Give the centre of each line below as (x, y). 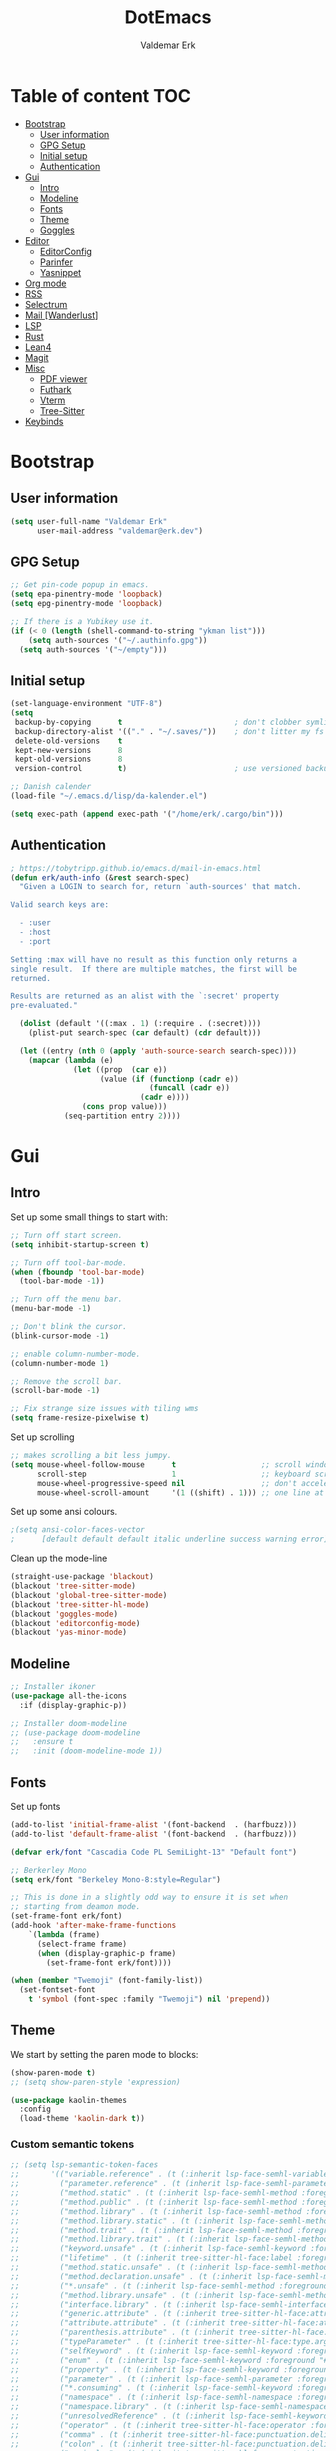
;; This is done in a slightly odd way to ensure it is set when (149, 1897)
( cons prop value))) (124, 1107)
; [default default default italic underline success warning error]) (171, 1539)
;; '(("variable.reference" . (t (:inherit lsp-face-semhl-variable (169, 2174)
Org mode (45, 283)
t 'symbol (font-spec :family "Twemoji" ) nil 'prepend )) (149, 1999)
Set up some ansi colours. (64, 1512)
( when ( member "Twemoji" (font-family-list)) (106, 1981)
